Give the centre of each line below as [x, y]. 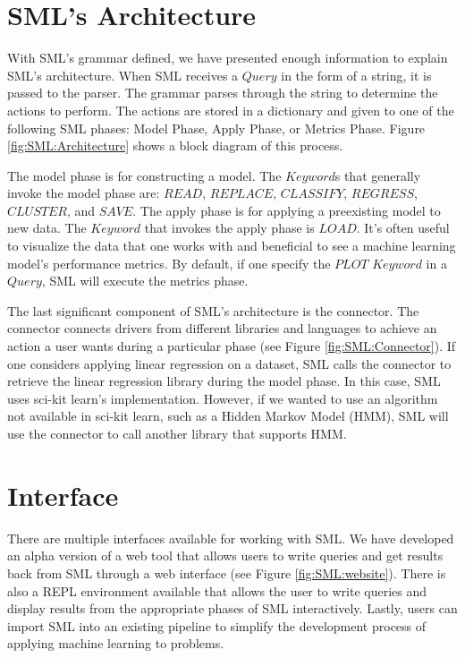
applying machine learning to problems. [116, 643]
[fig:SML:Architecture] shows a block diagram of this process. [175, 145]
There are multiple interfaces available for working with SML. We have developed [231, 538]
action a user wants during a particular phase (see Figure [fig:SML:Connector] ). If [232, 346]
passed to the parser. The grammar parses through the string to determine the [223, 93]
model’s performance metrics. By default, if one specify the [169, 263]
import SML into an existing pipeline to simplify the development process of [217, 625]
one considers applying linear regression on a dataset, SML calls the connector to [229, 363]
